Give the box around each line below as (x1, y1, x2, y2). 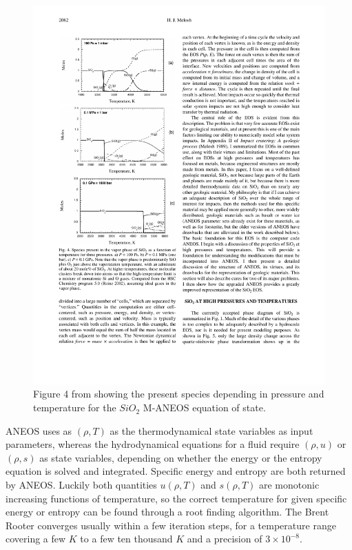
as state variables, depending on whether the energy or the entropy (39, 450, 322, 464)
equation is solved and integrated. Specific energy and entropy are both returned (6, 464, 346, 478)
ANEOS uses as (6, 423, 72, 438)
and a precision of (187, 531, 262, 546)
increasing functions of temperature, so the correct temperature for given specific (6, 491, 347, 505)
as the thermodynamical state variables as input (110, 423, 313, 438)
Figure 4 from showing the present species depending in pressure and (33, 386, 324, 401)
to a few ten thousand (80, 531, 173, 546)
